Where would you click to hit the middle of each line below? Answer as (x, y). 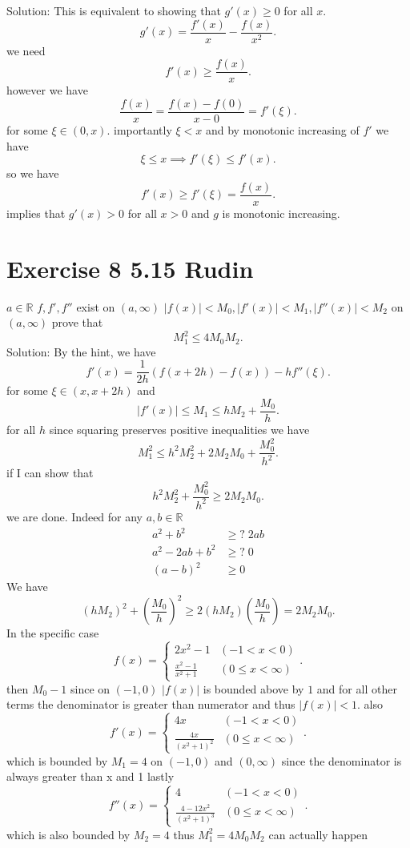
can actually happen (318, 834)
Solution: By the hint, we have (81, 351)
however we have (47, 90)
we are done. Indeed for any (75, 516)
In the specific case (53, 633)
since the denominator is (342, 760)
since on (90, 688)
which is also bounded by (68, 834)
